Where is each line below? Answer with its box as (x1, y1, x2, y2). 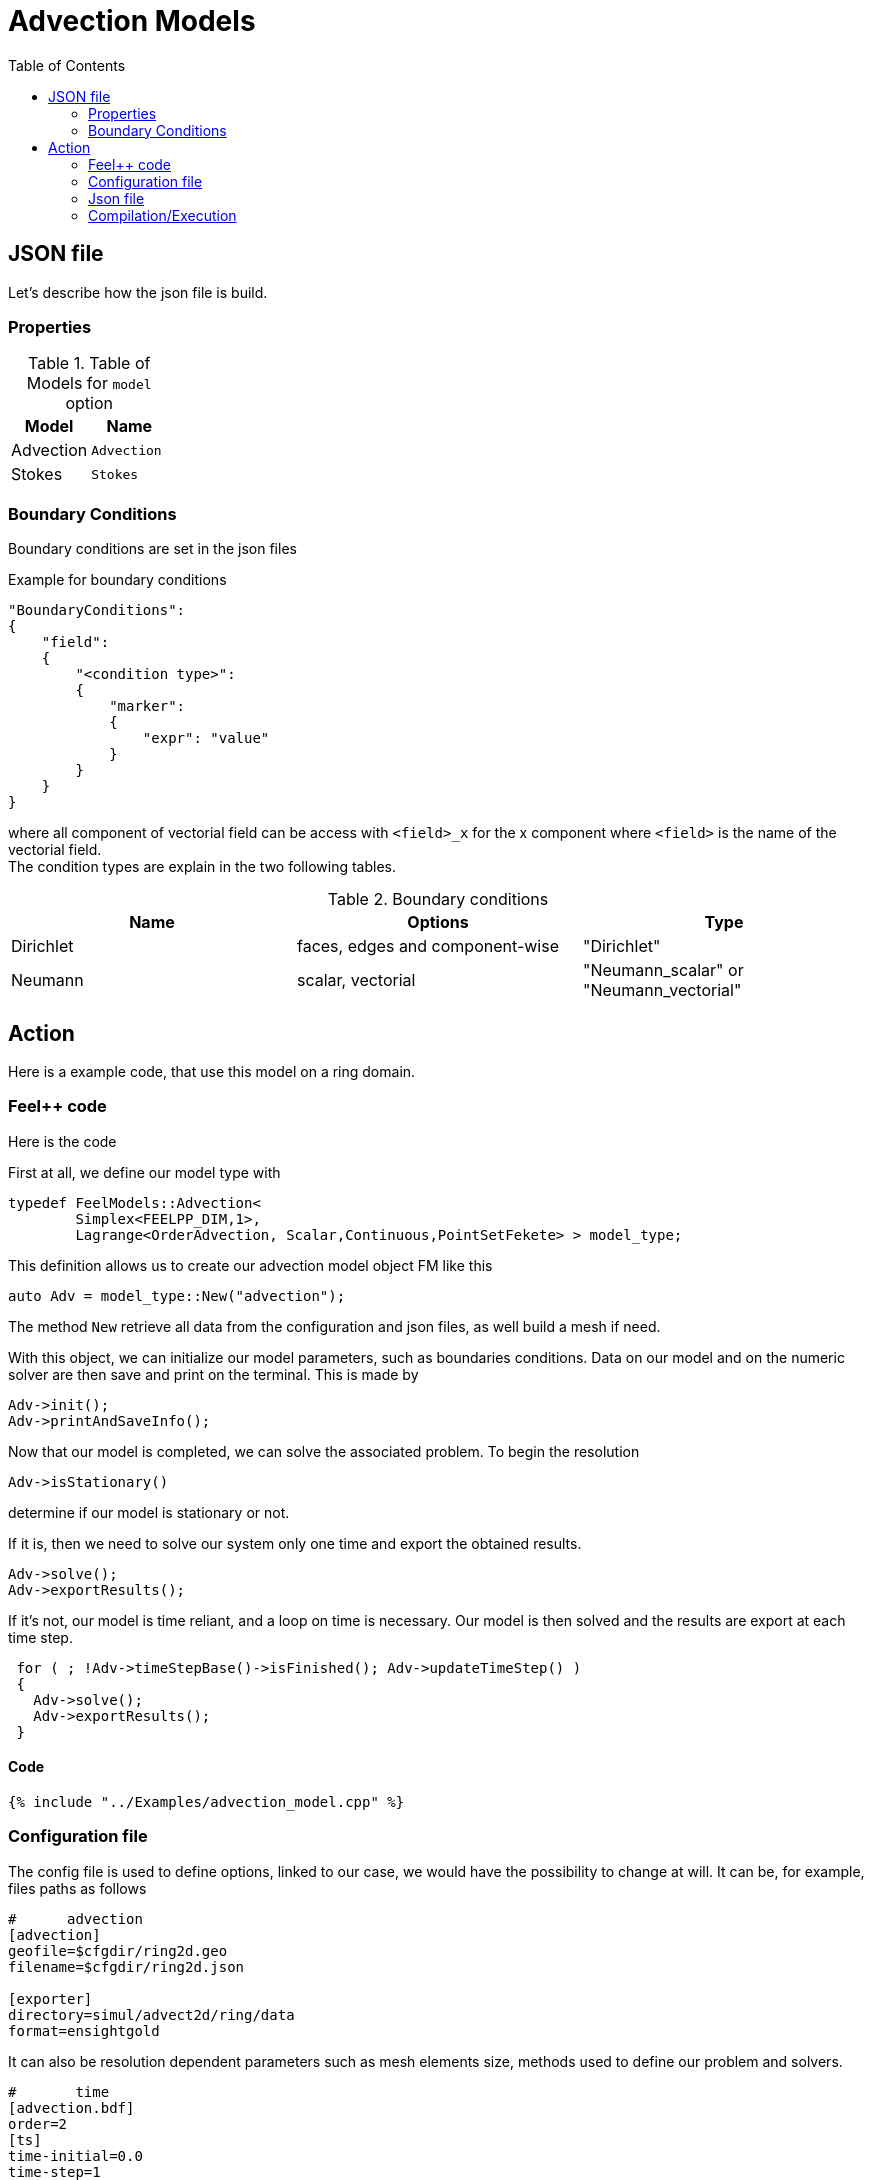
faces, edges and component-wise (296, 936, 560, 957)
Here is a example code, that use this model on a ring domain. (8, 1062, 416, 1080)
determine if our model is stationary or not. (8, 1503, 290, 1521)
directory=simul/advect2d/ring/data (8, 2006, 295, 2023)
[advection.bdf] (8, 2099, 135, 2116)
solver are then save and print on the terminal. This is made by (8, 1365, 419, 1383)
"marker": (109, 698, 186, 715)
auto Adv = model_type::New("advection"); (8, 1287, 346, 1304)
